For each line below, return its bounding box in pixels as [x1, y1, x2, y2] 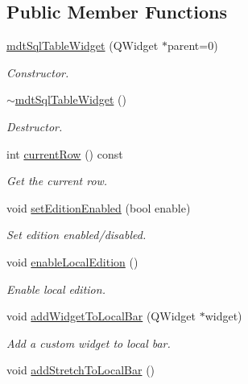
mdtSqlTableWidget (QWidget [6, 37, 159, 54]
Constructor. [6, 64, 69, 81]
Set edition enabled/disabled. [6, 226, 147, 243]
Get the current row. [6, 172, 108, 189]
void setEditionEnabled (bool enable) [6, 199, 191, 216]
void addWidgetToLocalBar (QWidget [6, 308, 196, 324]
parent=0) [167, 37, 218, 54]
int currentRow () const [6, 145, 123, 162]
